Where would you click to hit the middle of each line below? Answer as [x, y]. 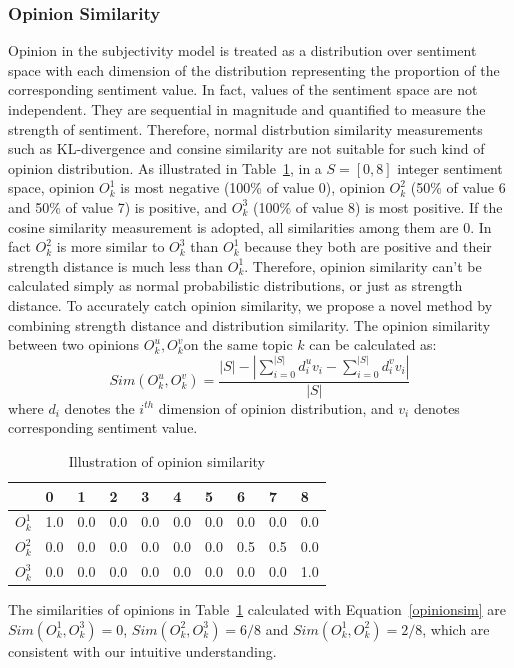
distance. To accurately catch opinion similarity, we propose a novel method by [250, 304]
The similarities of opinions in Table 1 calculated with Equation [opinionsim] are [257, 609]
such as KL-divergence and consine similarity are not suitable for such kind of [246, 148]
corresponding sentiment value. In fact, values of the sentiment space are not [243, 89]
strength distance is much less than [116, 265]
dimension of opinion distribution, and [276, 407]
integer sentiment [450, 167]
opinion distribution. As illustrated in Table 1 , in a [165, 167]
